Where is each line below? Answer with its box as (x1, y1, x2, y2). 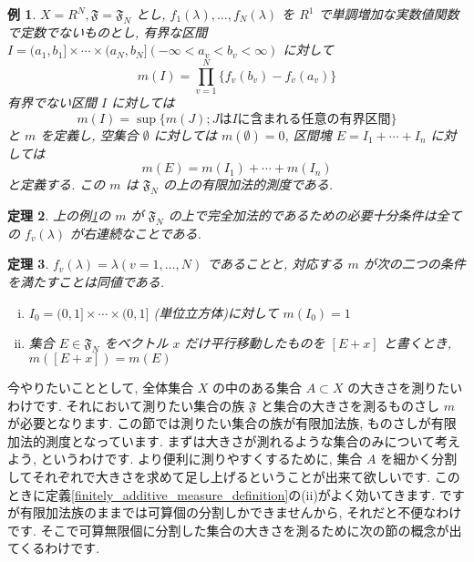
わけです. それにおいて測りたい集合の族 (7, 395, 245, 414)
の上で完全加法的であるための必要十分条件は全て (168, 206, 462, 225)
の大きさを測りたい (347, 378, 463, 397)
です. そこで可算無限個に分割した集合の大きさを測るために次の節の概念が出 (7, 520, 462, 539)
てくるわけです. (7, 538, 100, 557)
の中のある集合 (212, 378, 303, 397)
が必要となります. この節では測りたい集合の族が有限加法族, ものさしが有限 (7, 414, 457, 433)
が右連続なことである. (70, 223, 201, 242)
